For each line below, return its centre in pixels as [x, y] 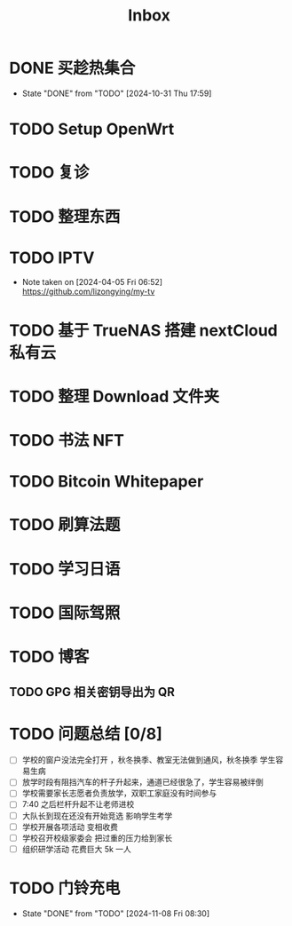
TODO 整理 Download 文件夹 [114, 396]
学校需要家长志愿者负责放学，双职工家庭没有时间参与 [119, 793]
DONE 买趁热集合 [72, 68]
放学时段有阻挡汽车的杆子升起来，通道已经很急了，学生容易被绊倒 [142, 782]
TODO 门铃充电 [65, 888]
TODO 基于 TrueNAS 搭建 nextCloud [143, 330]
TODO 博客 [49, 657]
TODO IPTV [52, 257]
